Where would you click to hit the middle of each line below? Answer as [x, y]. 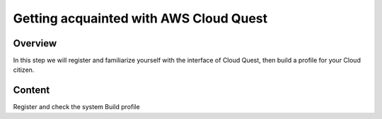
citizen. [24, 70]
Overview [35, 43]
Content [31, 90]
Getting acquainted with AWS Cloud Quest [140, 18]
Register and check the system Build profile [77, 107]
